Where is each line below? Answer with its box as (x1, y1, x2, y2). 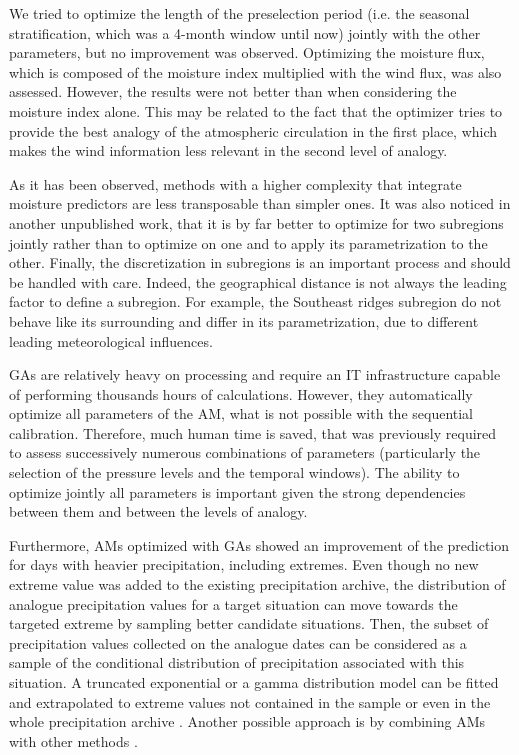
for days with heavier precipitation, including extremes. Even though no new (9, 554, 479, 575)
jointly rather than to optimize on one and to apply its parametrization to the (9, 232, 488, 253)
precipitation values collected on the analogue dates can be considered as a (9, 632, 467, 653)
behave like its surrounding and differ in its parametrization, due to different (9, 310, 479, 331)
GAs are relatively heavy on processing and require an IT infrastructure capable (9, 364, 501, 385)
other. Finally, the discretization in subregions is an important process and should (9, 252, 511, 273)
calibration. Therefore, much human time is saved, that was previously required (9, 422, 497, 443)
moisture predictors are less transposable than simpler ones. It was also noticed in (9, 193, 511, 214)
